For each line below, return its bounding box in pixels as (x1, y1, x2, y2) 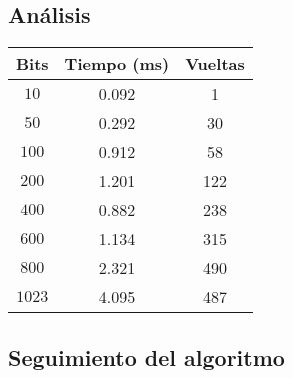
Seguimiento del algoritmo (8, 341, 285, 372)
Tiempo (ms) (64, 52, 170, 76)
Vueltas (185, 52, 245, 76)
